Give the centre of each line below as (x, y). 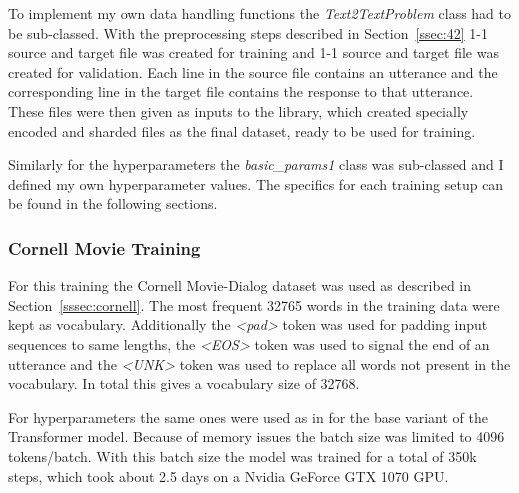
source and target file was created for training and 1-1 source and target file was (253, 52)
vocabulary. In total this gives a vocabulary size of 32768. (184, 383)
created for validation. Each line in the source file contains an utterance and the (253, 71)
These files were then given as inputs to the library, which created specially (238, 110)
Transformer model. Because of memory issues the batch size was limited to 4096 (256, 436)
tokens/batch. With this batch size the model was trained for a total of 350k (242, 455)
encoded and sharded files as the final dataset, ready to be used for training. (242, 130)
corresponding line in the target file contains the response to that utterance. (241, 91)
